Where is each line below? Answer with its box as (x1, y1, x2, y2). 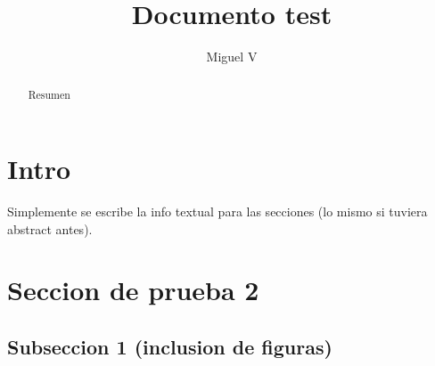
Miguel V (206, 47, 258, 66)
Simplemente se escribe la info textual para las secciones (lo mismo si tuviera (7, 202, 428, 221)
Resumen (28, 86, 70, 102)
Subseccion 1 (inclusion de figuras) (7, 333, 332, 361)
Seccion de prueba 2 (7, 272, 259, 308)
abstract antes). (7, 219, 93, 238)
